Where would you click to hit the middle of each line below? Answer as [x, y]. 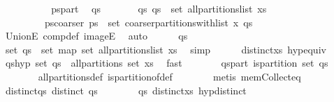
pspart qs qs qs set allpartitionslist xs [159, 8]
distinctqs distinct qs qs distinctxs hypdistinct [126, 90]
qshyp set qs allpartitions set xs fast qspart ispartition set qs [167, 63]
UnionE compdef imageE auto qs [96, 36]
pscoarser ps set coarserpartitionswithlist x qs [148, 22]
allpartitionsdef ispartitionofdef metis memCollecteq [169, 76]
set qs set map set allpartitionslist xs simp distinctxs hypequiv [166, 49]
